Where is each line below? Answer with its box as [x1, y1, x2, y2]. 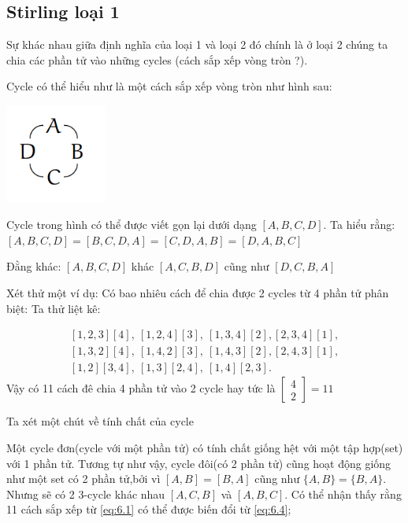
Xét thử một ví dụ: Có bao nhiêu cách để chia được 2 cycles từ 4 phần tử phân [6, 285, 389, 301]
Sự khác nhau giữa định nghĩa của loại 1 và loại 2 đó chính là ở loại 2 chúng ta [6, 36, 388, 53]
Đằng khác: [6, 258, 61, 274]
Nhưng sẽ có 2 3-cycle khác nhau [6, 485, 165, 502]
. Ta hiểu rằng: [323, 216, 395, 233]
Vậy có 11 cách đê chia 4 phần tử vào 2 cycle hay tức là [6, 380, 276, 396]
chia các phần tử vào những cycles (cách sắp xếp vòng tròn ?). [6, 51, 308, 68]
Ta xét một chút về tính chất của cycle [6, 413, 194, 429]
